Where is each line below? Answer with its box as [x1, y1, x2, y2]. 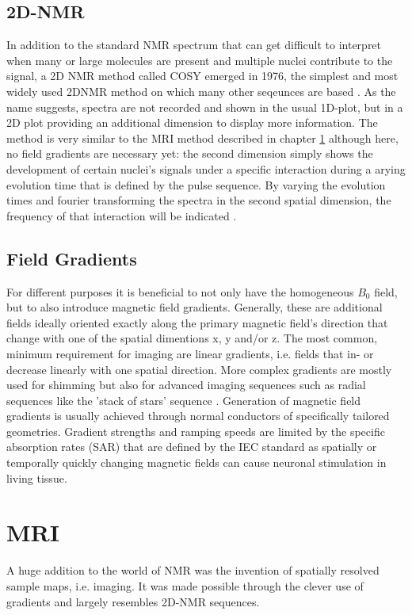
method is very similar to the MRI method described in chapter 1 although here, [6, 129, 399, 146]
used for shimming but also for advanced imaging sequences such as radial [6, 376, 366, 393]
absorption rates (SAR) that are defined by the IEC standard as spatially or [6, 438, 377, 455]
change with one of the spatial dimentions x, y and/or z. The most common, [6, 330, 378, 346]
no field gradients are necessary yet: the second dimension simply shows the [6, 145, 373, 162]
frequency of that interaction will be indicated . [6, 207, 237, 223]
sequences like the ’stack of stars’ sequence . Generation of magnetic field [6, 392, 361, 408]
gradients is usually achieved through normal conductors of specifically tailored [6, 407, 390, 424]
